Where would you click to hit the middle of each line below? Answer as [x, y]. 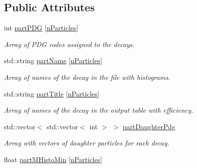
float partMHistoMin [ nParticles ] [53, 159]
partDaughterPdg [149, 126]
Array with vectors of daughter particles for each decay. [87, 143]
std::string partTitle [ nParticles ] [52, 93]
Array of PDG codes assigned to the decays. [69, 44]
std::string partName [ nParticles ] [53, 60]
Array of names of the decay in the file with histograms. [87, 77]
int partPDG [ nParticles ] [41, 28]
